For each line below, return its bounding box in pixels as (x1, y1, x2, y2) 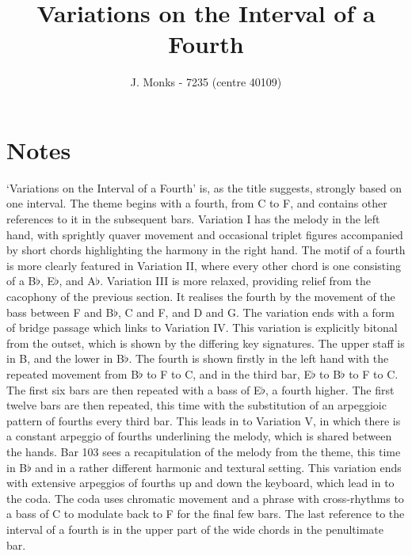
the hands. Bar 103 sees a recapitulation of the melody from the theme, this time (6, 443, 401, 459)
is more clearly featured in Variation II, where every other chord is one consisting (6, 257, 401, 273)
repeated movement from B (6, 365, 139, 382)
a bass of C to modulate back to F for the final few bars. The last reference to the (6, 505, 405, 522)
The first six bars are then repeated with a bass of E (6, 381, 261, 398)
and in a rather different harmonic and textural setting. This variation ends (35, 459, 402, 475)
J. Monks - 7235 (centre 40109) (130, 74, 282, 90)
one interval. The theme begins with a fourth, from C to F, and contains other (6, 195, 387, 211)
